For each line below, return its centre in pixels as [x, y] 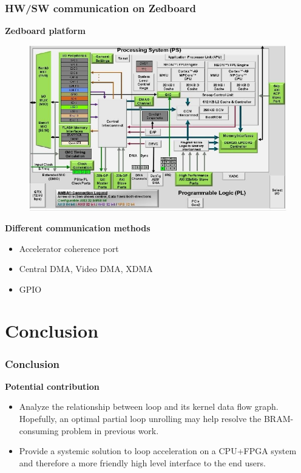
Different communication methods [78, 227]
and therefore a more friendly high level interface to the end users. [142, 462]
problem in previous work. [110, 430]
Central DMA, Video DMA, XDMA [86, 269]
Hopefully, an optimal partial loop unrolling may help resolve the [140, 419]
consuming [39, 430]
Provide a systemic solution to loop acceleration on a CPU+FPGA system [158, 451]
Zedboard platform [45, 31]
